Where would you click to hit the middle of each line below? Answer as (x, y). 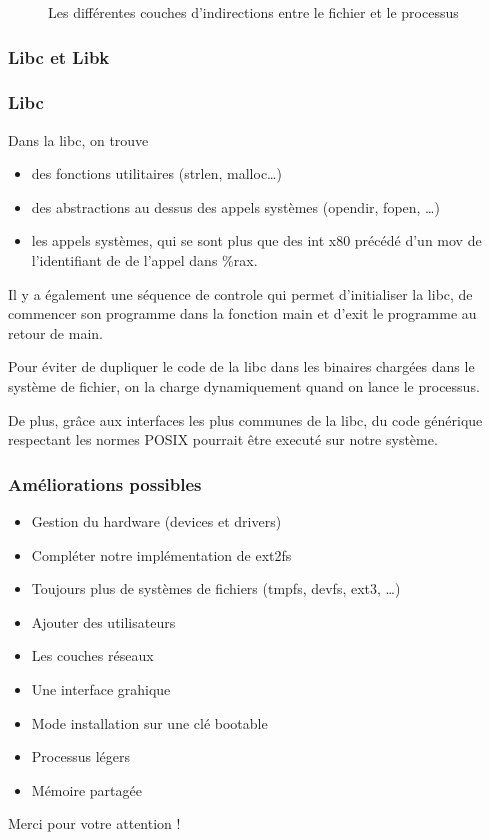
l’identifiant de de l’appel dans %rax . (144, 260)
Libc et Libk (59, 56)
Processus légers (80, 756)
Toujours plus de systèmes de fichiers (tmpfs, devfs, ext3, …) (216, 588)
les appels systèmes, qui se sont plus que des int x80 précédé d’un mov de (256, 240)
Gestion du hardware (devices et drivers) (156, 521)
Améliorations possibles (105, 483)
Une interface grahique (101, 688)
